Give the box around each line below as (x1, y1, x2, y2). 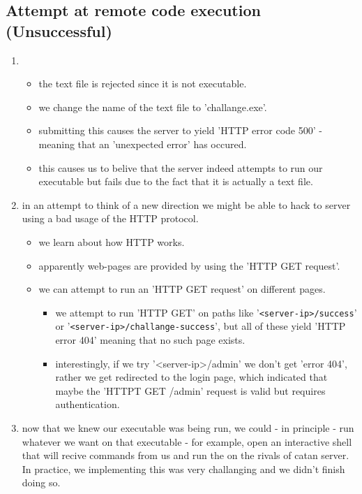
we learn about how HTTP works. (38, 234, 185, 249)
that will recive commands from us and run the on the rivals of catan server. (22, 448, 349, 463)
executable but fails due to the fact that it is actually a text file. (38, 174, 313, 189)
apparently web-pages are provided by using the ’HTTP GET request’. (38, 258, 340, 273)
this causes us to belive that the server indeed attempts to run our (38, 160, 323, 175)
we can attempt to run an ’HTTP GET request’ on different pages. (38, 282, 326, 296)
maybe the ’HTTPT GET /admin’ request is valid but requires (55, 383, 326, 398)
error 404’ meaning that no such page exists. (55, 333, 246, 347)
